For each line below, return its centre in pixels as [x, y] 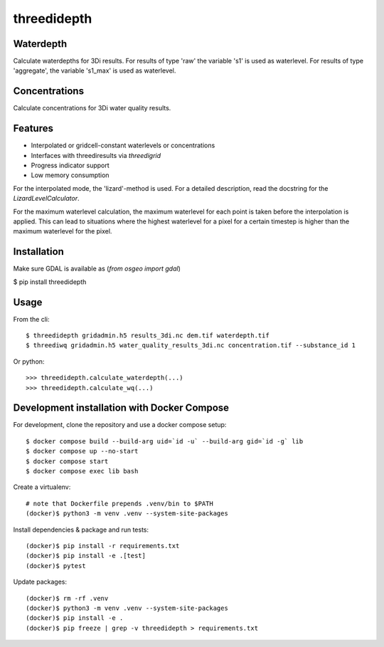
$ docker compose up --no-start [82, 451]
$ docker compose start [67, 461]
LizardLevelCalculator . [46, 199]
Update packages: [40, 582]
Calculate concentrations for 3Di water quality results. [92, 108]
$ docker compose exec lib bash [82, 471]
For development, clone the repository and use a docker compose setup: [120, 425]
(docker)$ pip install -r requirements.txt [103, 546]
